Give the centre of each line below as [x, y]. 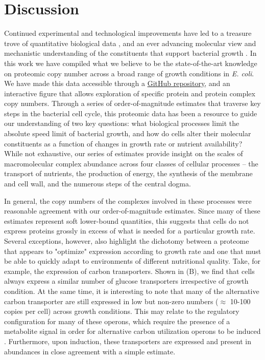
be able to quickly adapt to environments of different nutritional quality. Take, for [132, 261]
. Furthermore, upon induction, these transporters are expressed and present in [128, 341]
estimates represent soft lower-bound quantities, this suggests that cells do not [127, 220]
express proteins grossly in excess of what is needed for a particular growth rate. [130, 231]
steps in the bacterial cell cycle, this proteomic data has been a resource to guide [131, 113]
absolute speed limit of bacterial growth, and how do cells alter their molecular [128, 133]
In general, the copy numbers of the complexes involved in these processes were [128, 200]
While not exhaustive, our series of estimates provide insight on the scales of [124, 153]
